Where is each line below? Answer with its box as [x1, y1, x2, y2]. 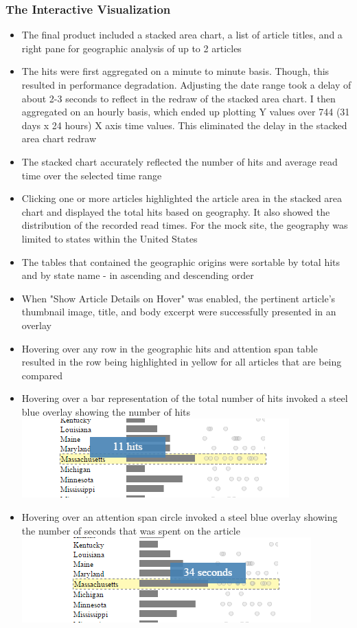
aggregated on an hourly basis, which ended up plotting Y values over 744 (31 [21, 104, 350, 119]
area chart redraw [21, 131, 97, 146]
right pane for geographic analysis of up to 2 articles [21, 41, 242, 55]
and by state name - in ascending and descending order [21, 268, 254, 282]
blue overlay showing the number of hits [21, 404, 191, 418]
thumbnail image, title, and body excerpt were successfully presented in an [21, 304, 336, 319]
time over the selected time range [21, 168, 162, 182]
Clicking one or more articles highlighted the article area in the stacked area [21, 191, 343, 205]
